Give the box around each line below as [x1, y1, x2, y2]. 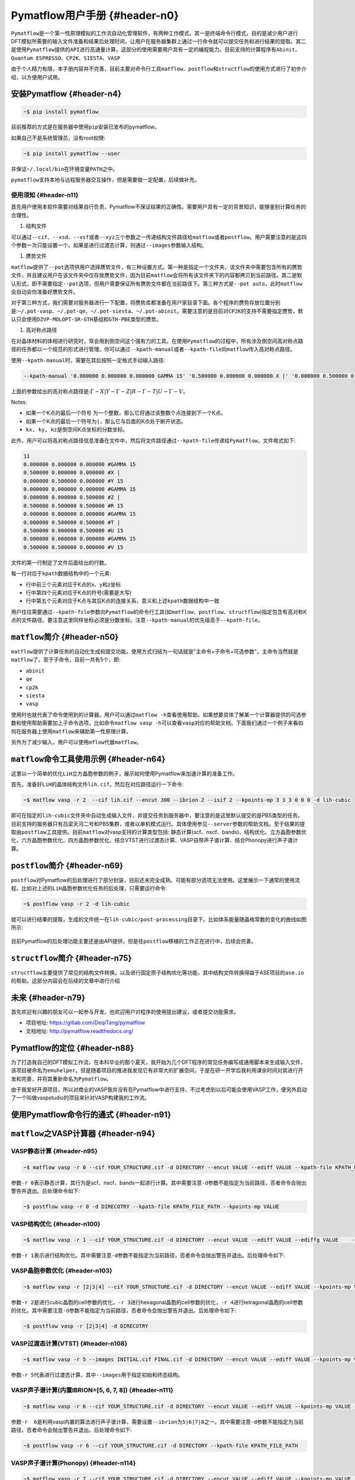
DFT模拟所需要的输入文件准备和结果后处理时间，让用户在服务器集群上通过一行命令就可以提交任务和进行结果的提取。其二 [11, 37, 306, 44]
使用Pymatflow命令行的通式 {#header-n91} [11, 1110, 172, 1120]
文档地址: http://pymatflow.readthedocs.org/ [25, 1027, 134, 1034]
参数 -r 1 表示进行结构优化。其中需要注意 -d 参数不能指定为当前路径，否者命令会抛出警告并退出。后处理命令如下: [11, 1252, 285, 1259]
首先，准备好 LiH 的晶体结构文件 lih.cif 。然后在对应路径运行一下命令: [11, 781, 184, 788]
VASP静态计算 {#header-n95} [11, 1147, 98, 1156]
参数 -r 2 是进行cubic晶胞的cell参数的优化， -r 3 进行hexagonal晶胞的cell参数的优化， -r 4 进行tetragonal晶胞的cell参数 [11, 1298, 304, 1305]
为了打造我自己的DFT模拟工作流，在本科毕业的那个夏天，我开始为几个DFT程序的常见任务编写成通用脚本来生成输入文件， [11, 1058, 306, 1066]
